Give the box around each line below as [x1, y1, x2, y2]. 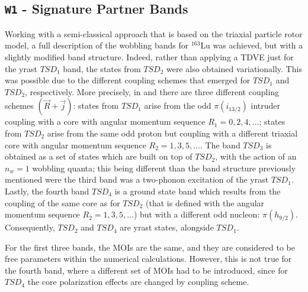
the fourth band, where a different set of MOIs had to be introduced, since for [5, 264, 288, 276]
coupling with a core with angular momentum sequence [5, 115, 206, 128]
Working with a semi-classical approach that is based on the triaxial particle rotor [5, 27, 303, 40]
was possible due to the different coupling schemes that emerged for [5, 74, 251, 86]
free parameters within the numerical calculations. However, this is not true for [5, 252, 292, 265]
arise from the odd [144, 99, 211, 112]
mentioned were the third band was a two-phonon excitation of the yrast [5, 173, 269, 186]
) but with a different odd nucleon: [133, 208, 260, 220]
